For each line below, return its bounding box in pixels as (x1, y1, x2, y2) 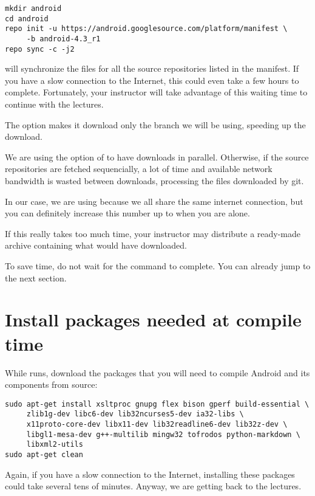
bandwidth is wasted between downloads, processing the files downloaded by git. (5, 174, 304, 187)
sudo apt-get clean (5, 450, 83, 459)
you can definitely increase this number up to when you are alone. (5, 207, 250, 219)
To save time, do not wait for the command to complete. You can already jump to (5, 260, 311, 272)
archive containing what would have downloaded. (5, 239, 187, 252)
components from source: (5, 378, 98, 391)
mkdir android (5, 4, 62, 13)
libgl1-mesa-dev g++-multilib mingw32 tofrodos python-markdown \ (26, 430, 300, 439)
